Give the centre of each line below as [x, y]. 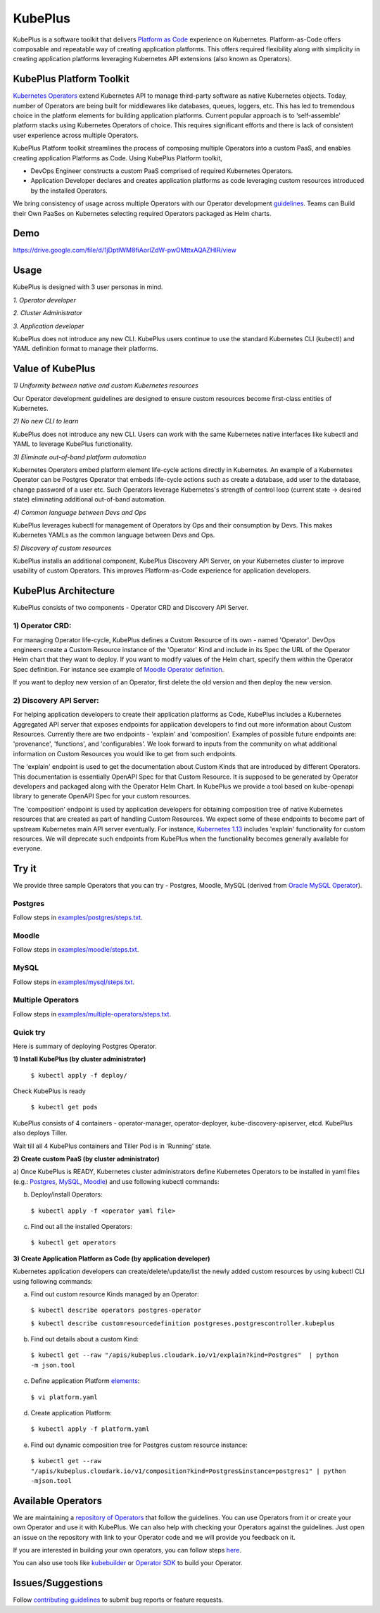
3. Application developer [49, 326]
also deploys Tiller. [40, 1133]
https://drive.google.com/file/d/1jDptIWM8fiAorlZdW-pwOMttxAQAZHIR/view [125, 250]
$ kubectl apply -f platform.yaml [90, 1429]
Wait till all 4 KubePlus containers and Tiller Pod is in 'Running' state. [112, 1146]
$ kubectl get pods [64, 1107]
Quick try [29, 1032]
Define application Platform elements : [85, 1381]
